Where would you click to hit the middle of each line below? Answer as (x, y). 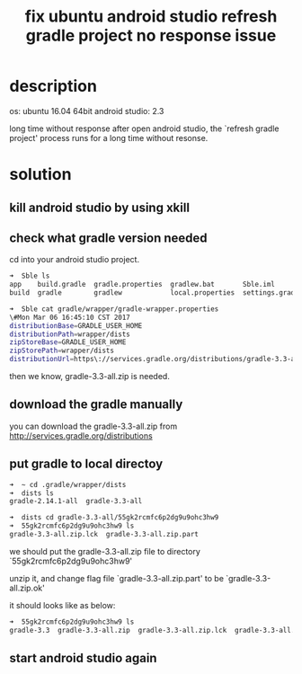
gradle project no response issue (151, 35)
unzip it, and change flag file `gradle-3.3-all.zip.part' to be (117, 578)
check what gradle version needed (109, 238)
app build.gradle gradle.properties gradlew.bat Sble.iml (142, 285)
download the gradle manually (96, 405)
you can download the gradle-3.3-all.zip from (93, 426)
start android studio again (83, 658)
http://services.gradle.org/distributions (81, 435)
